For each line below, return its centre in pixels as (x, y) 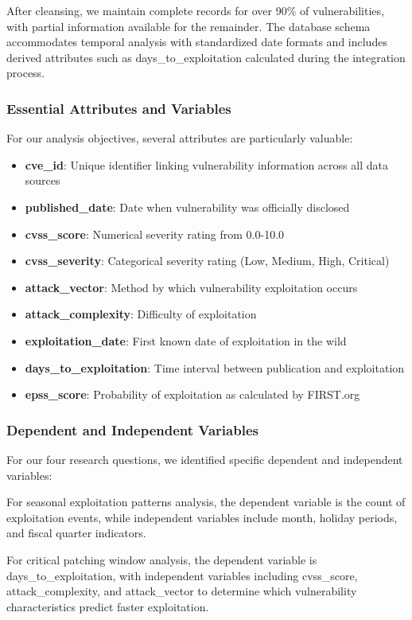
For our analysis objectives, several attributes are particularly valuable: (180, 138)
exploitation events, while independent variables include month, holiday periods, (202, 517)
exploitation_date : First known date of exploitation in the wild (186, 340)
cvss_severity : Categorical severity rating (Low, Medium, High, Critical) (207, 261)
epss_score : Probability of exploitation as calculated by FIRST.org (192, 394)
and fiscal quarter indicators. (76, 533)
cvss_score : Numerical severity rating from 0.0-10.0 (155, 234)
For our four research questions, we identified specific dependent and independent (205, 459)
